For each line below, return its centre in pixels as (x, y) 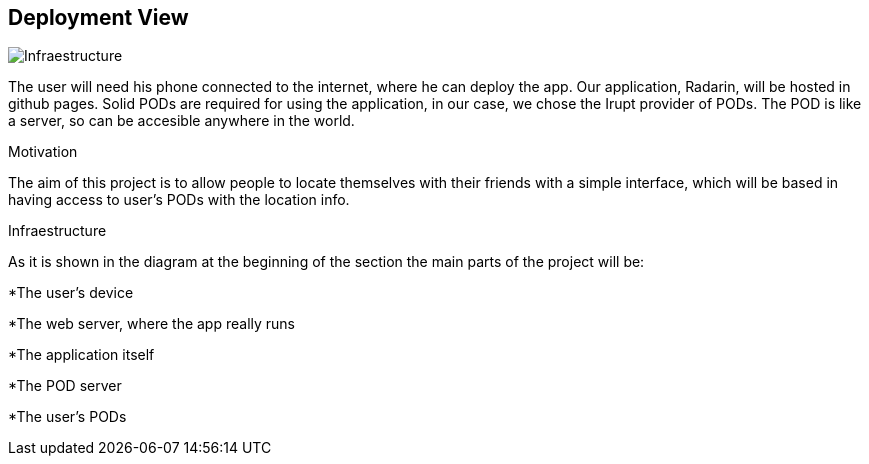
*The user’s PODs (67, 417)
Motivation (43, 152)
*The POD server (65, 386)
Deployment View (98, 17)
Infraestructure (57, 231)
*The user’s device (71, 293)
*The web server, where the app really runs (152, 324)
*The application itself (81, 355)
